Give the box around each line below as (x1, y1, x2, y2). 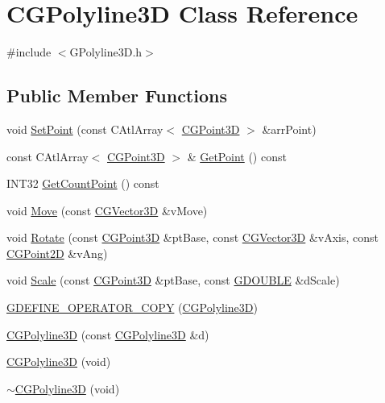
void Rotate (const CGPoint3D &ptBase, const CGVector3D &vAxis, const (6, 229, 379, 246)
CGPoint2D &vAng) (6, 244, 108, 261)
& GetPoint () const (187, 147, 287, 164)
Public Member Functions (6, 83, 227, 108)
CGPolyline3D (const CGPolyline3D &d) (6, 326, 209, 343)
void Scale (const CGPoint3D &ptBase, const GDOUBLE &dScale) (6, 272, 340, 289)
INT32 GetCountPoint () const (6, 175, 159, 192)
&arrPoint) (262, 120, 317, 137)
